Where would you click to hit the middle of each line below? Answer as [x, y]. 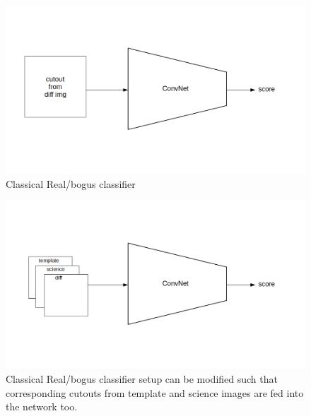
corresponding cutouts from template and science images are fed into [155, 392]
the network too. [42, 406]
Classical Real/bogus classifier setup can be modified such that [142, 378]
